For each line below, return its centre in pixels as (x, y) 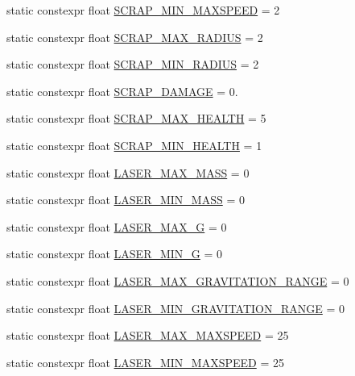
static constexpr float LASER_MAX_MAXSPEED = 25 (148, 335)
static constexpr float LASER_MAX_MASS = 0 (128, 172)
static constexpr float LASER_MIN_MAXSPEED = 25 (145, 362)
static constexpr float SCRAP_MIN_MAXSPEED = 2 (143, 10)
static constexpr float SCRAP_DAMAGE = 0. (122, 91)
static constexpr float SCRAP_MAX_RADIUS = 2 (135, 37)
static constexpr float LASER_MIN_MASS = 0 (126, 200)
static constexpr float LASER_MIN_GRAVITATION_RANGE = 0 (176, 308)
